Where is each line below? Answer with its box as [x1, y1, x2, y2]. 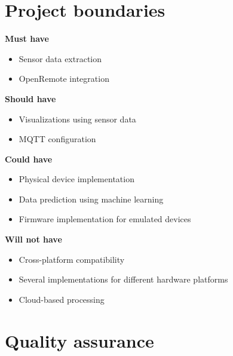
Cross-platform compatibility [19, 253, 125, 265]
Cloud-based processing [19, 293, 105, 305]
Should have [5, 92, 56, 105]
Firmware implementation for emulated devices [19, 213, 191, 225]
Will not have [5, 233, 62, 245]
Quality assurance [5, 328, 154, 352]
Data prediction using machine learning [19, 192, 164, 205]
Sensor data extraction [19, 52, 102, 65]
